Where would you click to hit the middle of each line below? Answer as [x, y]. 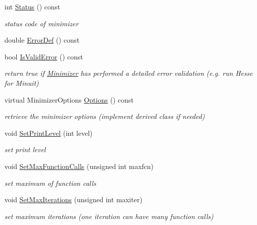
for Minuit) [22, 83]
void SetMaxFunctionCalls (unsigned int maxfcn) [79, 166]
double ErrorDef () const [42, 40]
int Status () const [32, 6]
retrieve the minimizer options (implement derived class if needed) [105, 116]
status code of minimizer [42, 23]
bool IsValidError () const [44, 56]
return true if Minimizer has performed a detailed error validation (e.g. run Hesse [129, 73]
